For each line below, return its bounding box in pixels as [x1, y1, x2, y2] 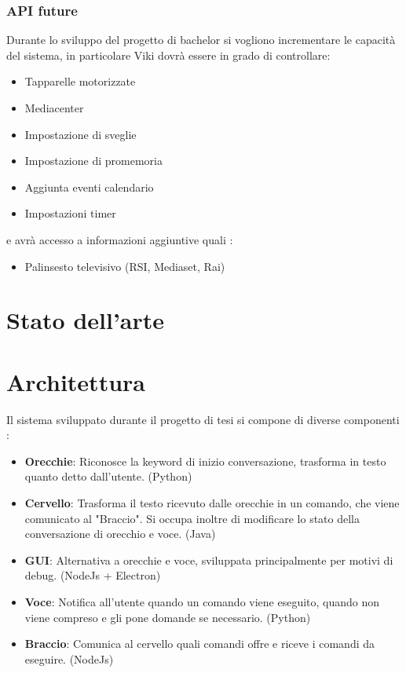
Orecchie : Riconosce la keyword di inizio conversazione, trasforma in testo [24, 452, 386, 469]
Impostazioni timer [24, 205, 116, 221]
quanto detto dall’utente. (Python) [24, 468, 192, 485]
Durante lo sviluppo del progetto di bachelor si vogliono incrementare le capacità [6, 31, 396, 48]
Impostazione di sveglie [24, 126, 137, 142]
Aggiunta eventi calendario [24, 178, 154, 195]
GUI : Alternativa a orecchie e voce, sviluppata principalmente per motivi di [24, 551, 393, 568]
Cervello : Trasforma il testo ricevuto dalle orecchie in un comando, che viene [24, 495, 400, 511]
